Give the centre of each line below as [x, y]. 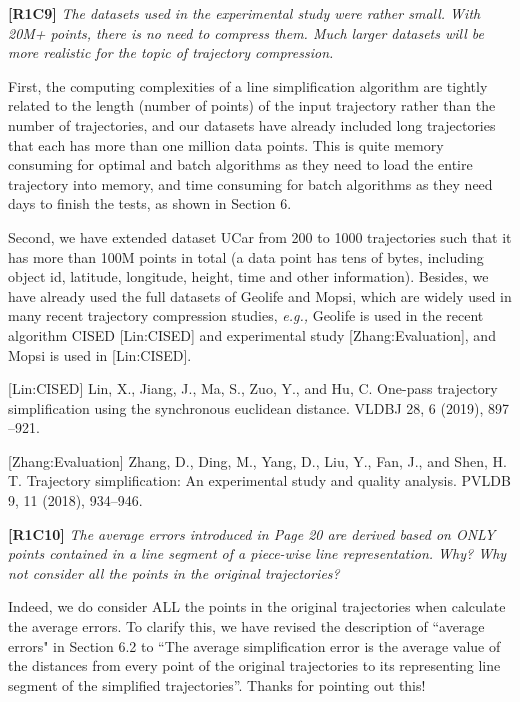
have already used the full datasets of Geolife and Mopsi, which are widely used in [260, 295]
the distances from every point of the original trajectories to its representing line [254, 665]
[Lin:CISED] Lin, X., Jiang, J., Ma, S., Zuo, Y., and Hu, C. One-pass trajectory [253, 388]
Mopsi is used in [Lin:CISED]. [100, 354]
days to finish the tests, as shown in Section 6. [150, 203]
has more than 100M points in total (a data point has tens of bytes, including [246, 256]
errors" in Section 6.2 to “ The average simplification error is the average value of [254, 645]
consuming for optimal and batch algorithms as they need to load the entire [240, 164]
